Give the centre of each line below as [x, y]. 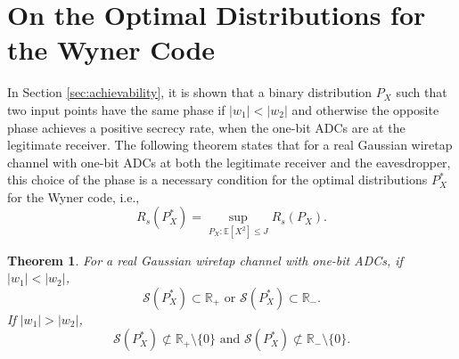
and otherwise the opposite [365, 109]
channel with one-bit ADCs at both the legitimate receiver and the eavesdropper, [229, 162]
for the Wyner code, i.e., [74, 196]
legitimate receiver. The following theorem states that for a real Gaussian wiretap [230, 145]
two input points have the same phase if [116, 109]
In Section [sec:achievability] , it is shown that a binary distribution [190, 92]
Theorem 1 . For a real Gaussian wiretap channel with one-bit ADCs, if [205, 260]
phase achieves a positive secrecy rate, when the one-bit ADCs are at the [206, 127]
